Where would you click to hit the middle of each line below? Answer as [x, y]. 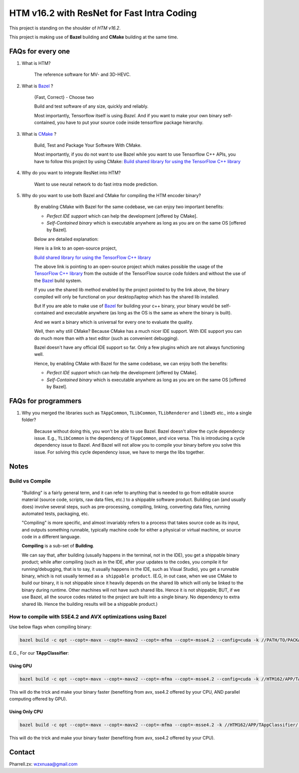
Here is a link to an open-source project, [75, 248]
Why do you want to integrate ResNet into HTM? [71, 173]
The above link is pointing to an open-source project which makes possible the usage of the [129, 266]
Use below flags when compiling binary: [50, 627]
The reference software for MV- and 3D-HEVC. [82, 74]
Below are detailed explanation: [67, 239]
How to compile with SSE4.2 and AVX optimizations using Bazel [88, 617]
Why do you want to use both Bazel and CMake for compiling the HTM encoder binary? [111, 195]
